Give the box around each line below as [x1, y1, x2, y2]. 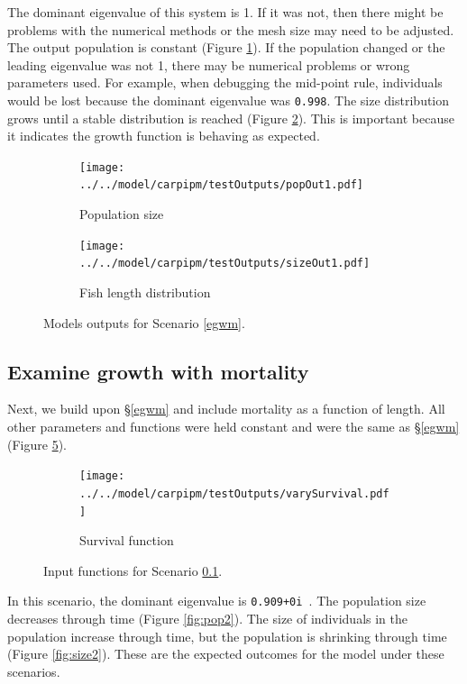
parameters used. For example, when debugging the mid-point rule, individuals [7, 73, 443, 92]
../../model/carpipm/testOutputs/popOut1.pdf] [79, 178, 363, 192]
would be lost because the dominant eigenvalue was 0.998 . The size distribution [7, 90, 450, 109]
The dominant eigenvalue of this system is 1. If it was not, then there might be [7, 3, 444, 21]
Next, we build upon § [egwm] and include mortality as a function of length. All [7, 399, 445, 418]
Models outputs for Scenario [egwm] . [43, 313, 245, 332]
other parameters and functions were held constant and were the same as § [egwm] [7, 417, 460, 436]
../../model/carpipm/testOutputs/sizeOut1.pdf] [79, 257, 371, 270]
